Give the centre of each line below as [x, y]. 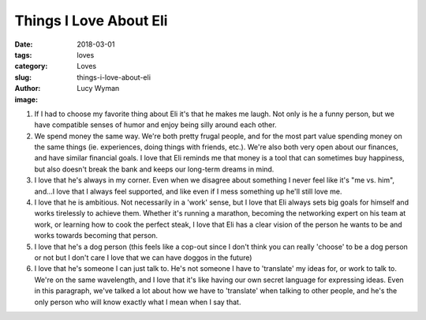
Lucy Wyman [98, 88]
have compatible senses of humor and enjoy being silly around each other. [155, 125]
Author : [28, 88]
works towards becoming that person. [96, 235]
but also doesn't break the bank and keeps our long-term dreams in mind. [154, 169]
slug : [23, 77]
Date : [24, 44]
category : [31, 66]
